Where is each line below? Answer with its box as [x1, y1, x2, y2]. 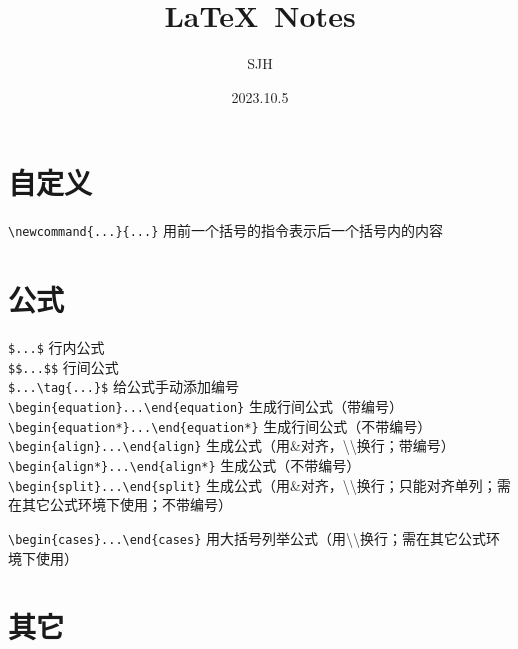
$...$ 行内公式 [8, 337, 105, 358]
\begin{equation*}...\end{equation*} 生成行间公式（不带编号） [8, 415, 432, 436]
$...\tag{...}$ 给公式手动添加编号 [8, 376, 239, 397]
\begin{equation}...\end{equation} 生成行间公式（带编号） [8, 396, 403, 416]
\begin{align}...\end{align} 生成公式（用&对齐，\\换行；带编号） [8, 435, 455, 456]
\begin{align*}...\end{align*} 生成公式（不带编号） [8, 454, 361, 475]
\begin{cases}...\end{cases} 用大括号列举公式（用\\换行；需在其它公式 [8, 527, 486, 548]
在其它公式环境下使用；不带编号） [8, 494, 232, 515]
